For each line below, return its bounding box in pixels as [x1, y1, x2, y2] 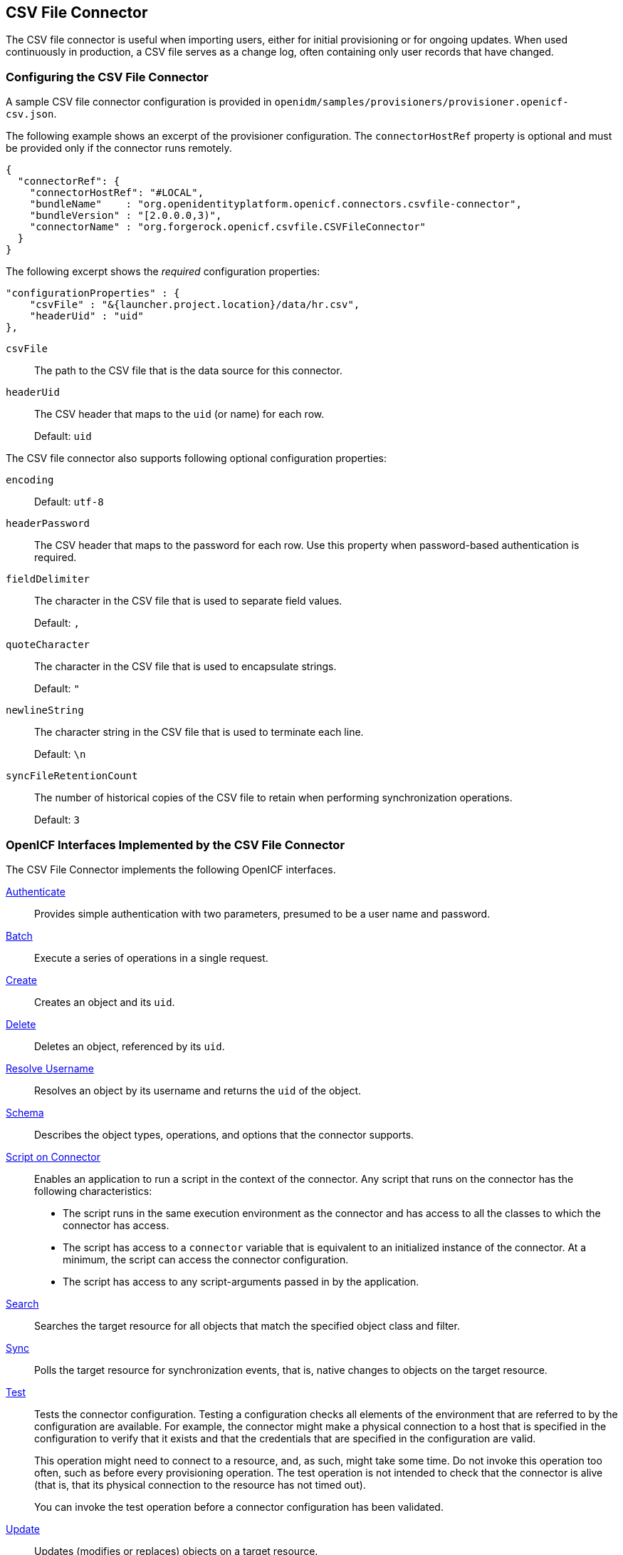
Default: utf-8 [34, 496, 104, 508]
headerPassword [6, 518, 90, 530]
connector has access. [63, 1218, 169, 1231]
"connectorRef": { [17, 175, 120, 188]
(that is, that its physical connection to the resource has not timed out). [34, 1478, 366, 1491]
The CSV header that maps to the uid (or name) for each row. [34, 408, 325, 421]
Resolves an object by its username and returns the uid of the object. [34, 1084, 362, 1097]
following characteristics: [34, 1184, 152, 1197]
